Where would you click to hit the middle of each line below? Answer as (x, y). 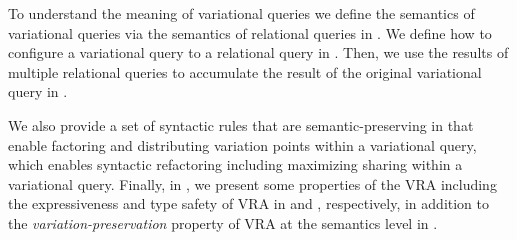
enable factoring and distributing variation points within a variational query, (242, 144)
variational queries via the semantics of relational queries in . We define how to (250, 32)
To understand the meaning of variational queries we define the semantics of (241, 13)
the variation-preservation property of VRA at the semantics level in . (223, 222)
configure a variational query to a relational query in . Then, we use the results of (258, 52)
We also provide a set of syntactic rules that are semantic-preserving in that (241, 124)
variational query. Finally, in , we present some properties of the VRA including (252, 183)
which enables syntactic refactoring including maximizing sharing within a (235, 164)
